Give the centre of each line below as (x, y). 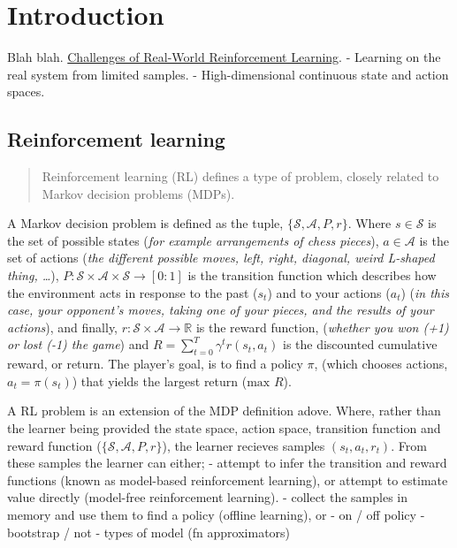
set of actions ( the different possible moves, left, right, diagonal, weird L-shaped (221, 258)
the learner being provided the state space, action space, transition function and (224, 428)
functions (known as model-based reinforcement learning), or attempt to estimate (228, 479)
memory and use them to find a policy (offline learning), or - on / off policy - (216, 514)
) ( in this (425, 292)
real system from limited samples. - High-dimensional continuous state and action (228, 74)
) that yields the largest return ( (160, 381)
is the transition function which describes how (312, 275)
